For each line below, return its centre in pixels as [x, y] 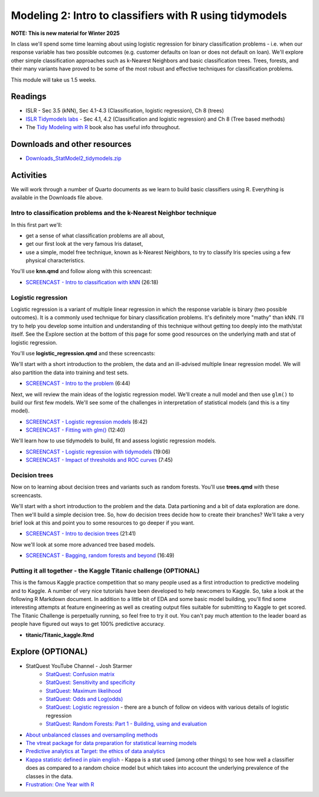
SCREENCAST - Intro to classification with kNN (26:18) [92, 282]
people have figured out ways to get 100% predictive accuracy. [88, 624]
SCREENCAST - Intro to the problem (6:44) [78, 383]
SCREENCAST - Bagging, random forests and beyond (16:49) [100, 555]
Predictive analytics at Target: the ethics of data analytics [95, 751]
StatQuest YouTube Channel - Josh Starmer [79, 666]
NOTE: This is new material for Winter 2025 [65, 33]
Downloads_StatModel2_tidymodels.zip [74, 158]
